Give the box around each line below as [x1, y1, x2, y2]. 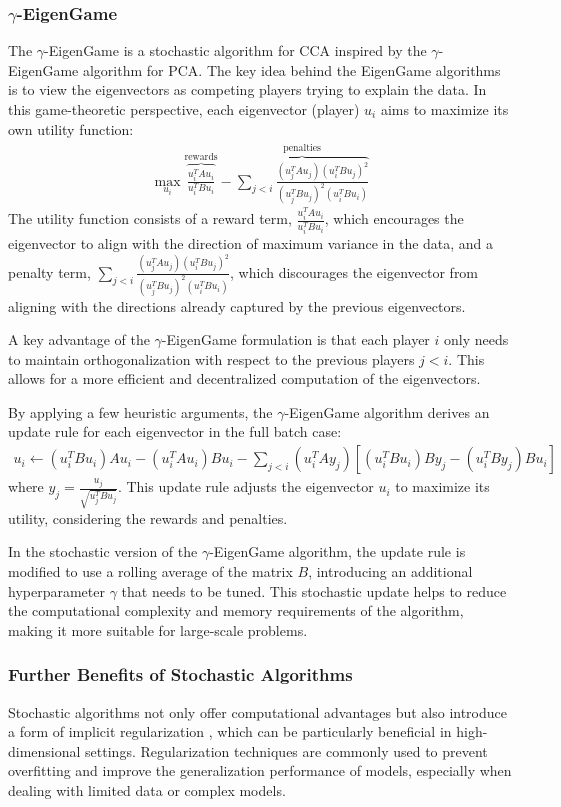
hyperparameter [8, 580, 105, 601]
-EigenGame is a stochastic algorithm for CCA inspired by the [44, 40, 427, 61]
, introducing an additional [308, 560, 473, 581]
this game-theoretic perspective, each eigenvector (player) [8, 99, 360, 119]
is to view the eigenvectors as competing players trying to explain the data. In [8, 79, 487, 100]
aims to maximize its [380, 99, 509, 119]
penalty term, [8, 261, 91, 282]
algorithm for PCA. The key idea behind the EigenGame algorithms [82, 59, 501, 80]
